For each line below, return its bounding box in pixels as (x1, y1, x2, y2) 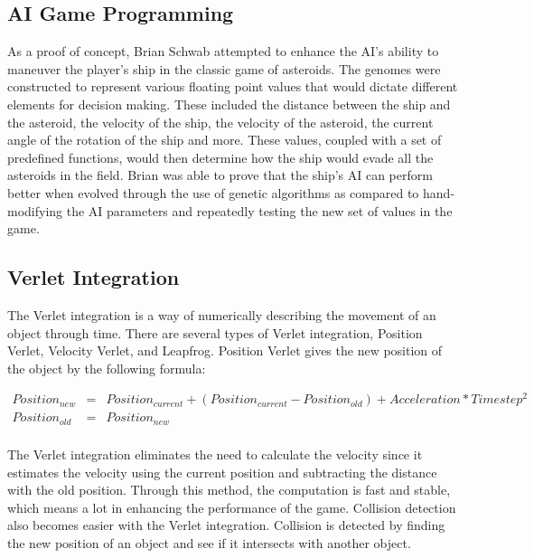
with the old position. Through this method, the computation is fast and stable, (7, 480, 451, 499)
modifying (7, 201, 63, 220)
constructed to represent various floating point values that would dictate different (7, 77, 458, 96)
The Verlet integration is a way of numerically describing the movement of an (7, 305, 436, 324)
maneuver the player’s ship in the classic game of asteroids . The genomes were (7, 59, 441, 78)
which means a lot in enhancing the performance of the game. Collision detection (7, 497, 456, 516)
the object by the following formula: (7, 358, 206, 377)
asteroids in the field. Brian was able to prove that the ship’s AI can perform (7, 166, 433, 184)
